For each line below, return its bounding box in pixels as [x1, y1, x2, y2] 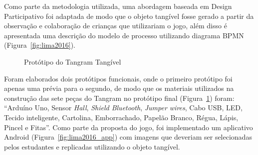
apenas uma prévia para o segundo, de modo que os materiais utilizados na [4, 83, 234, 93]
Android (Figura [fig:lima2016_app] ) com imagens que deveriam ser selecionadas [4, 132, 252, 142]
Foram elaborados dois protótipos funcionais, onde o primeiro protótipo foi [4, 73, 233, 83]
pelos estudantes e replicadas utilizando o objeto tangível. [4, 141, 180, 152]
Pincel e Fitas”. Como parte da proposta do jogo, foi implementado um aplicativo [4, 122, 253, 132]
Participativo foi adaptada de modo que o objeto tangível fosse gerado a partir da [4, 10, 254, 21]
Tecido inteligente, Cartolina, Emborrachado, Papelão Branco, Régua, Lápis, [4, 112, 239, 122]
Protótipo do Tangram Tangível [24, 56, 121, 67]
